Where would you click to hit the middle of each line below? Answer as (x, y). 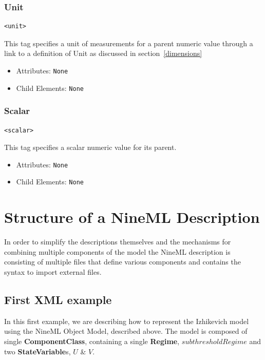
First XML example (58, 299)
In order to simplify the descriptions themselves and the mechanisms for (118, 242)
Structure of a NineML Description (132, 217)
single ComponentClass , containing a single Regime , (92, 341)
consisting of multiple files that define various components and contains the (122, 262)
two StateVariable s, (37, 351)
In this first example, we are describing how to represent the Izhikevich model (127, 321)
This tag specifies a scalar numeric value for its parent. (90, 147)
